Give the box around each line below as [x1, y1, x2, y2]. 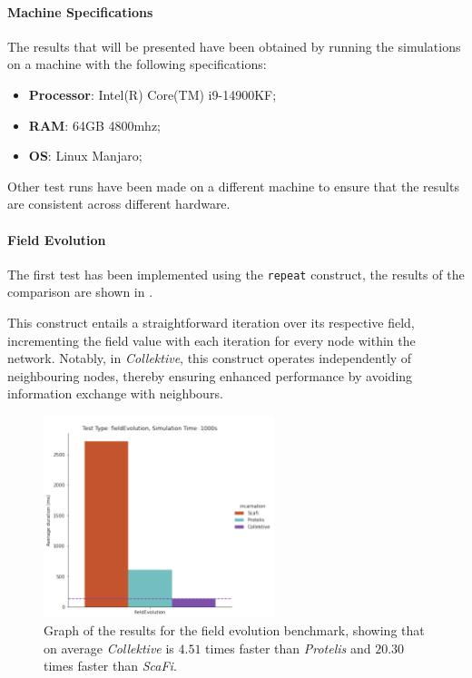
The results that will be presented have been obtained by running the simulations [7, 36, 461, 55]
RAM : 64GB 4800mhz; [28, 115, 162, 134]
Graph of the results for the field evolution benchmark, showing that [44, 621, 425, 640]
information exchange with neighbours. [7, 384, 223, 403]
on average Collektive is [44, 638, 174, 657]
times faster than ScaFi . [44, 656, 177, 675]
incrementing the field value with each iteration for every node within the [7, 330, 416, 349]
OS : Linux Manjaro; [28, 146, 143, 165]
